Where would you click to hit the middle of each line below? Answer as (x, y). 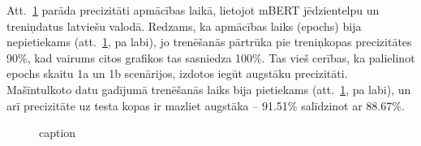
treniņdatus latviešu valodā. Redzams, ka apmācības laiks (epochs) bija (184, 26)
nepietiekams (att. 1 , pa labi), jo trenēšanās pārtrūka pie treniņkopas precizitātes (209, 42)
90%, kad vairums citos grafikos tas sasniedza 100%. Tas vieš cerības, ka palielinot (211, 57)
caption (58, 133)
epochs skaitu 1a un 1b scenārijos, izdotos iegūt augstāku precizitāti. (177, 73)
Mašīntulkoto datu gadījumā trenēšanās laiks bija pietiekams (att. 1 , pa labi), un (209, 89)
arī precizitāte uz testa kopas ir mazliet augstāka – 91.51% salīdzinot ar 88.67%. (206, 105)
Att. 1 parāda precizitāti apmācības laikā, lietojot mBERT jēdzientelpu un (193, 10)
